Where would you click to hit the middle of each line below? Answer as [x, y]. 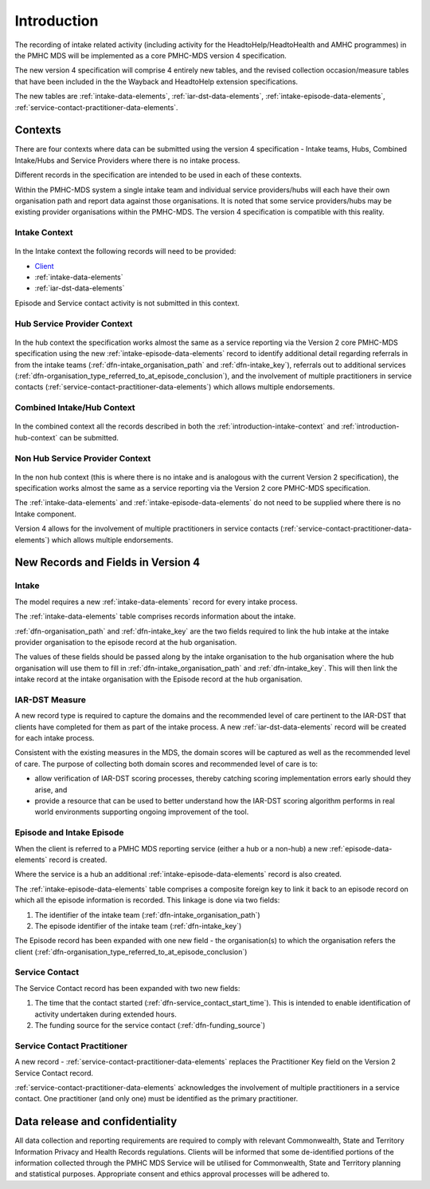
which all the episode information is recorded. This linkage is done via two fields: [147, 900]
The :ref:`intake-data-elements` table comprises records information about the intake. [155, 616]
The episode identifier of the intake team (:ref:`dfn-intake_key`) [138, 926]
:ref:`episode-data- [361, 848]
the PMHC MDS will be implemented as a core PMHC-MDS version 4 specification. [150, 55]
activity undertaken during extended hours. [106, 1014]
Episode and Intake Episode [69, 832]
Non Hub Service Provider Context [83, 458]
